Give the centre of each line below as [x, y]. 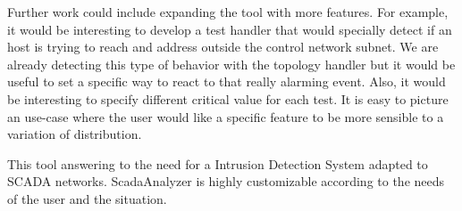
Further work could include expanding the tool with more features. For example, [228, 12]
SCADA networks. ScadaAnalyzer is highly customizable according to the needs [226, 181]
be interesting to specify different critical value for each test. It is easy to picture [228, 98]
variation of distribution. [75, 134]
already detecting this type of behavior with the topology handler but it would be [231, 64]
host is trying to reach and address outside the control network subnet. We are [223, 47]
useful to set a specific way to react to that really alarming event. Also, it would [227, 81]
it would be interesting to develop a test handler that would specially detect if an [230, 29]
